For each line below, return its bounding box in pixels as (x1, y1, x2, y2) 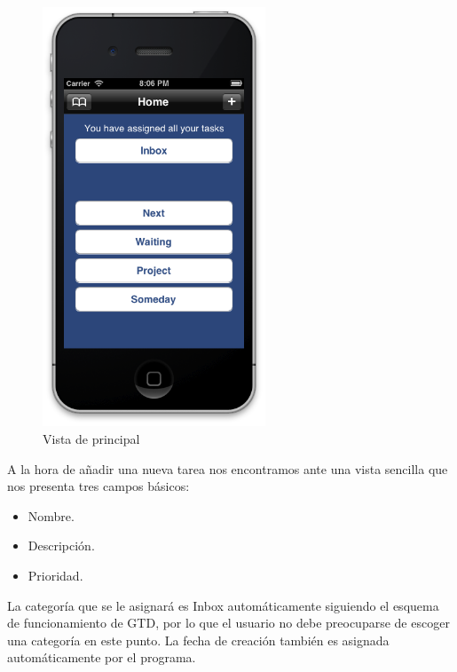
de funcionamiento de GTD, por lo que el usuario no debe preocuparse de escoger (7, 613, 450, 632)
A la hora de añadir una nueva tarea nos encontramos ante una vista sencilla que (7, 459, 448, 478)
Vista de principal (43, 430, 140, 448)
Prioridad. (28, 566, 83, 584)
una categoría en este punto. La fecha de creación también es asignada (7, 630, 390, 649)
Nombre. (28, 506, 75, 525)
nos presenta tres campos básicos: (7, 477, 190, 495)
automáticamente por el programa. (7, 648, 196, 667)
